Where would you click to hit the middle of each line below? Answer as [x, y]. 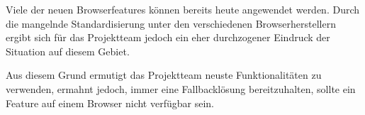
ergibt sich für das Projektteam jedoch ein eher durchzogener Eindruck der [168, 37]
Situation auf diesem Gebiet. [68, 51]
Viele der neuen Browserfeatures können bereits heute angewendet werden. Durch [183, 9]
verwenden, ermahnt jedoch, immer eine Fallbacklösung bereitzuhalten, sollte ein [181, 88]
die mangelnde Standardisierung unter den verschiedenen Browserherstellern [171, 23]
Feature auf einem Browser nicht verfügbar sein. [110, 103]
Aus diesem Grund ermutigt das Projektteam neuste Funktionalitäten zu [164, 75]
